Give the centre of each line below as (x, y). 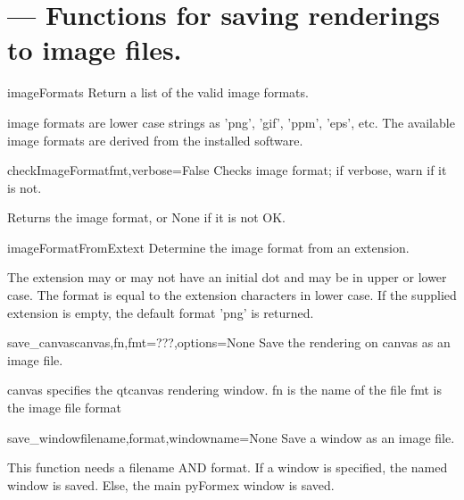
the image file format (64, 408)
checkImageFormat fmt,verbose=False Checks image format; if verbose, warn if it (227, 170)
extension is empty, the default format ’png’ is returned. (161, 312)
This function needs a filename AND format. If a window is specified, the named (228, 467)
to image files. (95, 50)
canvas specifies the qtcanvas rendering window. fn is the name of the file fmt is (224, 390)
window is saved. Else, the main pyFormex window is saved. (171, 484)
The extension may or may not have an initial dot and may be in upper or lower (227, 277)
